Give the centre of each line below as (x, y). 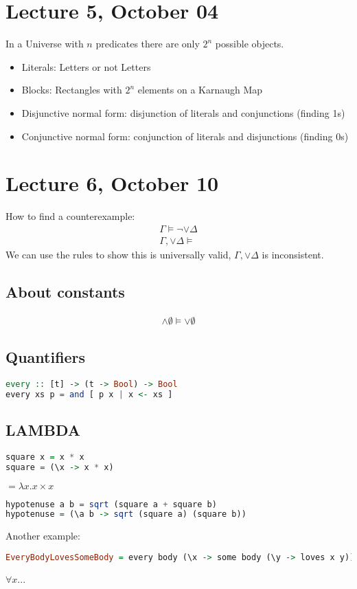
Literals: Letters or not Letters (86, 66)
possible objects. (250, 44)
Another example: (43, 536)
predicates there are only (148, 44)
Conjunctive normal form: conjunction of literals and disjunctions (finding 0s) (185, 136)
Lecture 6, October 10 (112, 183)
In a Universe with (45, 44)
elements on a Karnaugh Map (200, 90)
